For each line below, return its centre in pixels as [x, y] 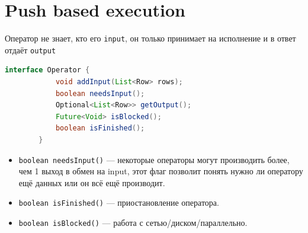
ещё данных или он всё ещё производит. [92, 182]
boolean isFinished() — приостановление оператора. [119, 202]
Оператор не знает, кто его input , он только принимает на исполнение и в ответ [150, 38]
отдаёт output [31, 50]
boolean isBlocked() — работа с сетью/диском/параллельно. [133, 223]
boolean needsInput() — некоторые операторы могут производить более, [154, 159]
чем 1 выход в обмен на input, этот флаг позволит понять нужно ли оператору [161, 171]
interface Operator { [47, 70]
